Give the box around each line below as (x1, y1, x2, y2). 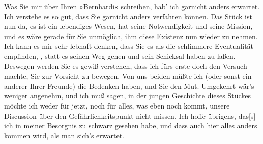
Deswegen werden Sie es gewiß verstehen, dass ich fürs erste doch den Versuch (4, 60, 247, 71)
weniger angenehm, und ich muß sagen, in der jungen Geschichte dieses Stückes (4, 90, 251, 101)
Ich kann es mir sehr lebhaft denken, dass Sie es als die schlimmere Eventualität (4, 41, 254, 51)
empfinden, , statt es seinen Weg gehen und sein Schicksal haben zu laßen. (4, 50, 236, 61)
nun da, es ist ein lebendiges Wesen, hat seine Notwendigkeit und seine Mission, (4, 21, 253, 31)
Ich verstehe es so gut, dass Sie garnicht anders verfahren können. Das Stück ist (4, 11, 252, 21)
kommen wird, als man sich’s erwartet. (4, 130, 124, 140)
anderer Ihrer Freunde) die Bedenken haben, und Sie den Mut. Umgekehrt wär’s (4, 80, 254, 91)
